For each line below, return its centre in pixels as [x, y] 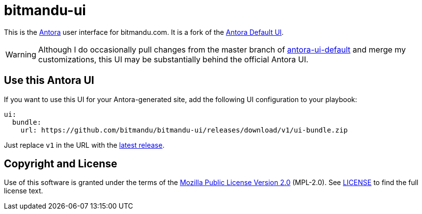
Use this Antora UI [49, 80]
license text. [24, 191]
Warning [21, 54]
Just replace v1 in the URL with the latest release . [84, 145]
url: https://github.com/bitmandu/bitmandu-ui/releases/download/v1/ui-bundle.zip [184, 130]
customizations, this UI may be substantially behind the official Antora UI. [173, 59]
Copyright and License [61, 164]
